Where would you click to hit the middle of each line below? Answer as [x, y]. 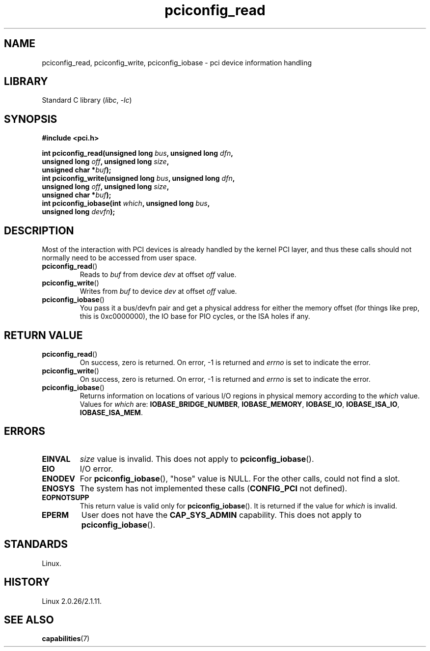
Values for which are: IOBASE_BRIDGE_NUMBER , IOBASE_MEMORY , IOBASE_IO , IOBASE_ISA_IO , [240, 404]
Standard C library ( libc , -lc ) [87, 100]
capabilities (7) [66, 639]
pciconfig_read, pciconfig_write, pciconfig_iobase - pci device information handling [177, 62]
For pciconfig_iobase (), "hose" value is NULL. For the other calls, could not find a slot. [240, 478]
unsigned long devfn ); [79, 212]
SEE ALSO [29, 620]
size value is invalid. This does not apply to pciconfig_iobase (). [197, 459]
